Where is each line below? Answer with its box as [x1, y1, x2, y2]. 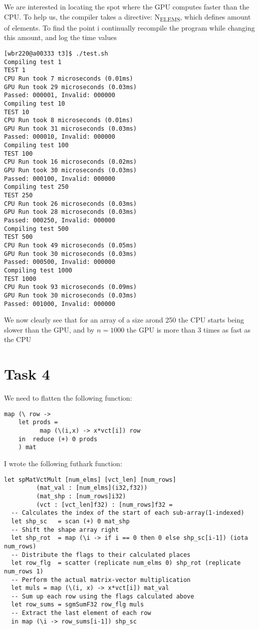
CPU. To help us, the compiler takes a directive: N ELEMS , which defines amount [4, 11, 251, 23]
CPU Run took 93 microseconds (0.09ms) [4, 283, 137, 291]
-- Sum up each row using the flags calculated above [11, 592, 194, 600]
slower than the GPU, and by [4, 324, 95, 335]
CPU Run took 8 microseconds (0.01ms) [4, 117, 133, 124]
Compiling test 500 [4, 225, 69, 232]
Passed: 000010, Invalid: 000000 [4, 133, 115, 141]
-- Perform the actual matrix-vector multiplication [11, 576, 191, 583]
